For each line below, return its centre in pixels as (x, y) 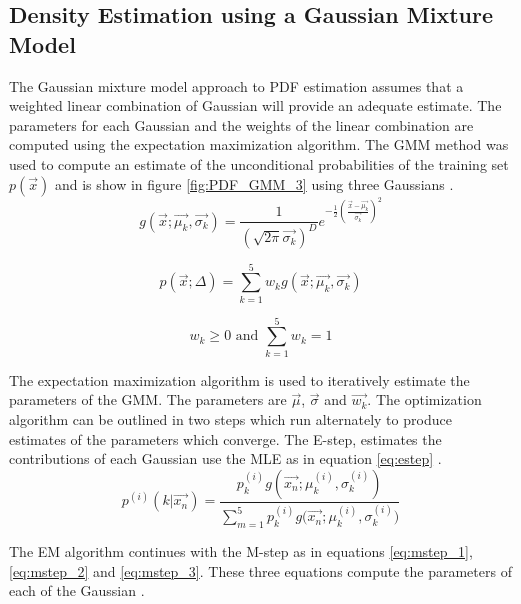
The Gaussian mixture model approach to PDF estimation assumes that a (236, 85)
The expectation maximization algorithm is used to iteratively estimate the (239, 379)
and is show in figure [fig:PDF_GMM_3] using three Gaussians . (254, 183)
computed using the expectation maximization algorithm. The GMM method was (259, 144)
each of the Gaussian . (77, 590)
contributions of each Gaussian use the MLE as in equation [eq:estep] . (225, 458)
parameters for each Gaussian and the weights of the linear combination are (241, 124)
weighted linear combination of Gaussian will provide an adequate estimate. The (255, 105)
